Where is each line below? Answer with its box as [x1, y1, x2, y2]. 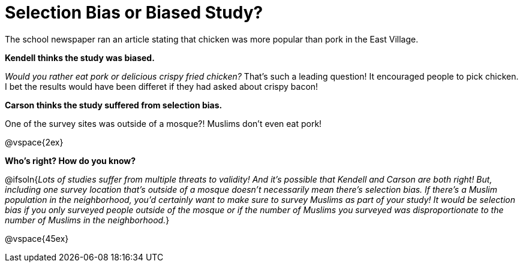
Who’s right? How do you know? [5, 155, 136, 166]
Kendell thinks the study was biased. [5, 52, 155, 63]
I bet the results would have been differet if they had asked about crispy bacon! [5, 81, 318, 92]
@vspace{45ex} [5, 233, 69, 244]
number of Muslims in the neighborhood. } [5, 214, 170, 225]
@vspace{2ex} [5, 136, 64, 147]
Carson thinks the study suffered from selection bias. [5, 99, 223, 110]
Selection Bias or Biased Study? [5, 2, 263, 23]
